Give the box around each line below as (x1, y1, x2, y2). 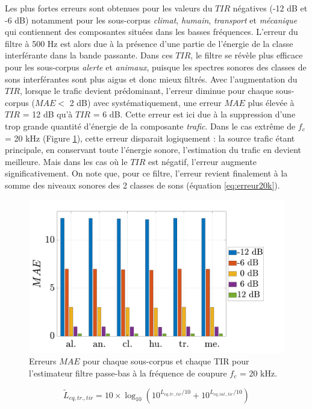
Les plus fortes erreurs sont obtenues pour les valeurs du (5, 2, 213, 14)
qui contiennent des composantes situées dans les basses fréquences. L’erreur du (5, 25, 298, 38)
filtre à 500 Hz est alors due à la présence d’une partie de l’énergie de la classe (5, 37, 293, 49)
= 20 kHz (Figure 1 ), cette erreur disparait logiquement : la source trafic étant (5, 131, 295, 144)
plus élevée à (248, 96, 295, 108)
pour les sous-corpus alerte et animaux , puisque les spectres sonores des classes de (5, 60, 307, 73)
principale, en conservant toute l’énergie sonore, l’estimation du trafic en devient (5, 143, 301, 156)
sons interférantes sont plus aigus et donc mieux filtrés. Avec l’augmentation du (5, 72, 298, 85)
